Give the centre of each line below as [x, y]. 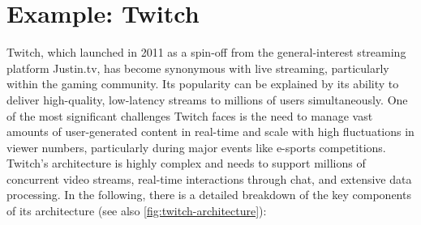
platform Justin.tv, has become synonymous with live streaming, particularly [198, 68]
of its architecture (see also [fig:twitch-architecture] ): [137, 211]
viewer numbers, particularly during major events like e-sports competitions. [196, 147]
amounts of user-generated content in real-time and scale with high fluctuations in [210, 132]
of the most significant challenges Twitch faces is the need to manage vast [190, 115]
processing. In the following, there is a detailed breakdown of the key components [209, 195]
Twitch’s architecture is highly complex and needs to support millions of [186, 163]
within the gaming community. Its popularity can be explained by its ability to [203, 84]
